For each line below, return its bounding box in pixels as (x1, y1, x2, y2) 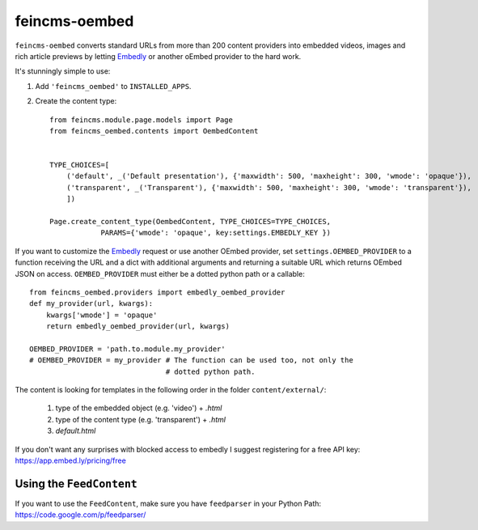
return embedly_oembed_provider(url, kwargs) (45, 322, 231, 331)
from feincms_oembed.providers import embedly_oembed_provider (29, 287, 286, 297)
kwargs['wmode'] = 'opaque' (45, 310, 158, 320)
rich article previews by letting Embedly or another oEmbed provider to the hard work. (15, 51, 302, 61)
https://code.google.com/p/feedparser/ (15, 510, 146, 519)
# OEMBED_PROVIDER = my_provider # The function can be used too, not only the (29, 356, 353, 365)
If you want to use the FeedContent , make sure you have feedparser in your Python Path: (15, 498, 322, 508)
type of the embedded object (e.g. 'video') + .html (55, 403, 222, 413)
